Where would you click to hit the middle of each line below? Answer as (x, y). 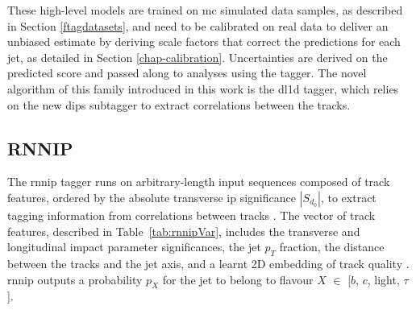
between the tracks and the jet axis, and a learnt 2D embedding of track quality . (208, 263)
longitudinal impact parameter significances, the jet (134, 247)
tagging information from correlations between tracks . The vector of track (191, 215)
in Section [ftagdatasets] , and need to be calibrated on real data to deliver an (198, 25)
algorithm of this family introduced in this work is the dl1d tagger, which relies (203, 88)
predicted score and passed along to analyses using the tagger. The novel (187, 73)
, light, (383, 279)
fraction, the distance (332, 247)
